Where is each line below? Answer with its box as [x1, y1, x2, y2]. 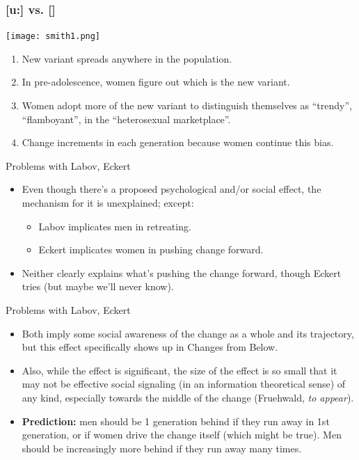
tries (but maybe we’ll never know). [22, 279, 174, 294]
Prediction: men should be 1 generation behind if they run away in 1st [22, 413, 330, 428]
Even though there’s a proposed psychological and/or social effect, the [22, 182, 321, 196]
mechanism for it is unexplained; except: [22, 196, 194, 210]
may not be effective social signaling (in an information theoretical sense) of [22, 376, 346, 391]
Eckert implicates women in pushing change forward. [38, 242, 264, 257]
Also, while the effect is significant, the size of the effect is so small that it [22, 363, 337, 377]
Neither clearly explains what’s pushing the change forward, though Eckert [22, 265, 342, 280]
